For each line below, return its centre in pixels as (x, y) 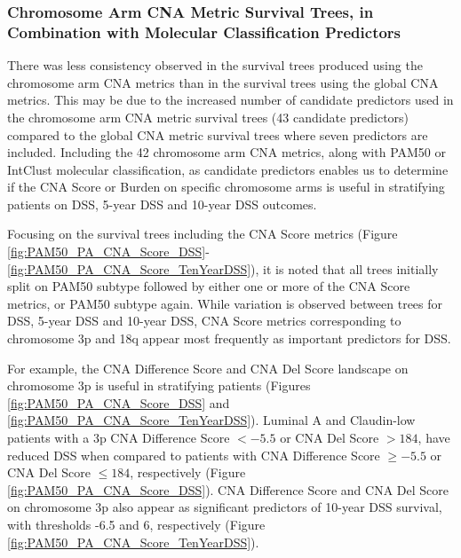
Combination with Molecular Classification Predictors (204, 31)
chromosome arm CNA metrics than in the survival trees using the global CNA (223, 82)
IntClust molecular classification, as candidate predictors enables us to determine (228, 169)
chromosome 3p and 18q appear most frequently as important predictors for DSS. (229, 338)
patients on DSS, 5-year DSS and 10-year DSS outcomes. (162, 204)
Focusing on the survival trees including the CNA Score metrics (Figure (203, 234)
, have (434, 438)
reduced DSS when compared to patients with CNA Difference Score (194, 455)
